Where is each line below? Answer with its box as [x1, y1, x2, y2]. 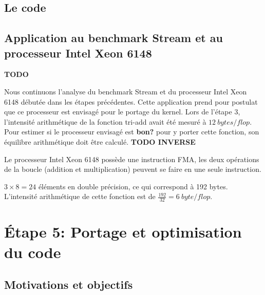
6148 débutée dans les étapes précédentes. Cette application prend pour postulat [4, 96, 258, 107]
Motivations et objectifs [4, 277, 133, 292]
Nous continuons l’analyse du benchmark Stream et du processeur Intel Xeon [4, 86, 247, 96]
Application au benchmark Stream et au [4, 30, 223, 46]
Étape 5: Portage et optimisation [4, 221, 242, 242]
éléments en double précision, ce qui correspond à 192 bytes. [38, 181, 228, 191]
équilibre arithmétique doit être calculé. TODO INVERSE [4, 136, 196, 147]
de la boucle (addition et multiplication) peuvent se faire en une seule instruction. [4, 164, 261, 174]
